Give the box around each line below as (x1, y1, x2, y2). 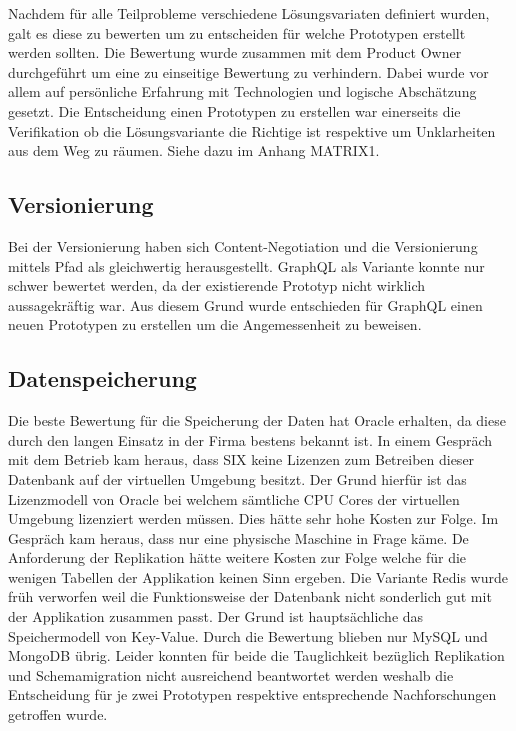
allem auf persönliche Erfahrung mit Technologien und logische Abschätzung (8, 81, 477, 102)
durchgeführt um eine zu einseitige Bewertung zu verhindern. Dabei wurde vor (8, 61, 489, 82)
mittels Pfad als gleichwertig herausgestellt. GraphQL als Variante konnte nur (8, 255, 485, 276)
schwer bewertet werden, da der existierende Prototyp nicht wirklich (8, 275, 426, 296)
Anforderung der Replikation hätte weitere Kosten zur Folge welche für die (8, 547, 467, 568)
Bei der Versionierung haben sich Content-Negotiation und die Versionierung (8, 235, 478, 256)
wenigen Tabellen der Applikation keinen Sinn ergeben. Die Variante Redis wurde (8, 566, 508, 587)
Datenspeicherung (8, 363, 197, 394)
